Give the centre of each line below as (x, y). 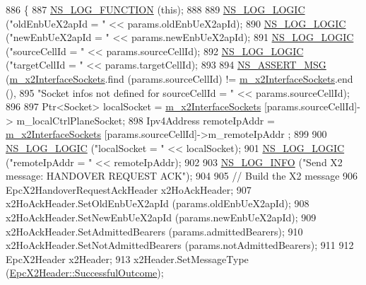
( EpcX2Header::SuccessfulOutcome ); (85, 273)
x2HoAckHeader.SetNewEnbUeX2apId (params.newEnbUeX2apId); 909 (161, 217)
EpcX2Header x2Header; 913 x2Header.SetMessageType (127, 258)
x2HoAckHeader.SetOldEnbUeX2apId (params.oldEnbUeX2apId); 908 (158, 203)
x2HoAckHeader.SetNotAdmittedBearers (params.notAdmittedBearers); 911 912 (180, 245)
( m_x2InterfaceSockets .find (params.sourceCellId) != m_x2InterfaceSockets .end (179, 78)
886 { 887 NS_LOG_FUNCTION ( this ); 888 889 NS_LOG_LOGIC (155, 9)
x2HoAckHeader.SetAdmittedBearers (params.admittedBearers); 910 (154, 231)
